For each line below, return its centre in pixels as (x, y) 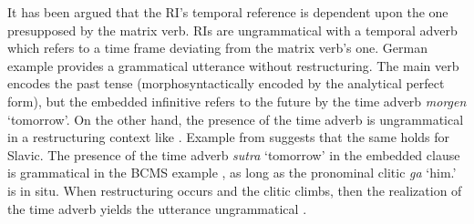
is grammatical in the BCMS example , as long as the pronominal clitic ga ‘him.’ (232, 173)
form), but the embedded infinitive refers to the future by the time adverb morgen (237, 101)
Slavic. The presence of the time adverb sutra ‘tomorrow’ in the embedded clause (234, 154)
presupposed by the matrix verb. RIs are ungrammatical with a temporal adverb (232, 30)
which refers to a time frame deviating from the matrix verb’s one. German (217, 48)
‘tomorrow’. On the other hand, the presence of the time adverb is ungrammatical (236, 119)
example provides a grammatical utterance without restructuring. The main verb (233, 65)
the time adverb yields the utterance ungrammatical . (157, 208)
